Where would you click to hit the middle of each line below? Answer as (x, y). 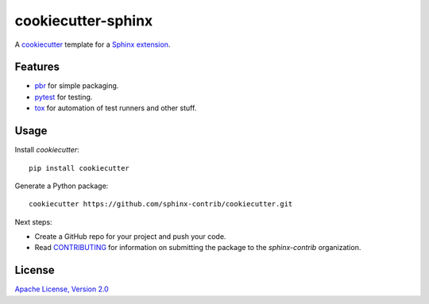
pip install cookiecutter (79, 168)
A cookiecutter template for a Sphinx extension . (93, 44)
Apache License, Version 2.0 (62, 289)
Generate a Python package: (62, 186)
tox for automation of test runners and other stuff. (116, 108)
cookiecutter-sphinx (84, 21)
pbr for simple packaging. (77, 86)
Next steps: (33, 221)
